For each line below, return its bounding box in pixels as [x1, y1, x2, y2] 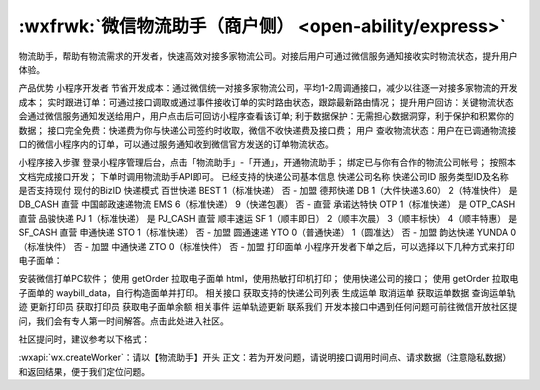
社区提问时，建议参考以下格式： [18, 333, 150, 345]
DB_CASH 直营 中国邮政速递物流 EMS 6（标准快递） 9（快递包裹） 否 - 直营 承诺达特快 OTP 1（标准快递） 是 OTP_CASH [18, 198, 516, 210]
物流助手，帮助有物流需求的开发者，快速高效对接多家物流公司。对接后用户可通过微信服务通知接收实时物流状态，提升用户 [18, 50, 518, 62]
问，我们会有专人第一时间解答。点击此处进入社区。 [18, 315, 229, 327]
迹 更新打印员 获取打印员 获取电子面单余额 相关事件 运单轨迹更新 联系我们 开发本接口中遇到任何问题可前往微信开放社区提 [18, 301, 518, 313]
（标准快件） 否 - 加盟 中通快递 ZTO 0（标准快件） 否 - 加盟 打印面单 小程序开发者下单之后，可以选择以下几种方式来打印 [18, 240, 515, 252]
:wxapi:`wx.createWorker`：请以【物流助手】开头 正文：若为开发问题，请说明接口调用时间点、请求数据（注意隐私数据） [18, 351, 512, 364]
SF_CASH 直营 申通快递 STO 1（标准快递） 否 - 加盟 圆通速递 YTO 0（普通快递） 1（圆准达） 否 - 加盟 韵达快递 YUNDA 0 [18, 226, 517, 239]
